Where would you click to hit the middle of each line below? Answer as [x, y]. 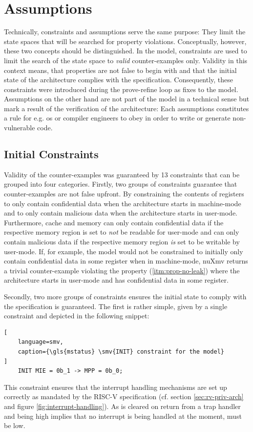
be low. [15, 425]
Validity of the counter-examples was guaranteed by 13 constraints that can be [122, 174]
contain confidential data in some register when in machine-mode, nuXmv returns [126, 261]
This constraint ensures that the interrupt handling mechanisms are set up [116, 387]
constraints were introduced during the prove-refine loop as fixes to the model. [121, 89]
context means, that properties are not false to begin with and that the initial [120, 70]
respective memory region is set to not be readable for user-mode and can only [122, 232]
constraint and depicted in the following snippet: [77, 316]
